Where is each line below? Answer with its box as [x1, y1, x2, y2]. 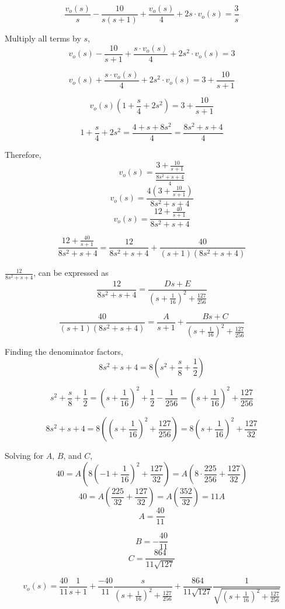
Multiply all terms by [5, 32, 81, 44]
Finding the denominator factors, [5, 345, 123, 358]
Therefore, [5, 148, 41, 160]
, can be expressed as [33, 267, 109, 279]
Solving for [5, 449, 44, 462]
